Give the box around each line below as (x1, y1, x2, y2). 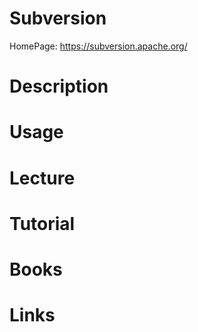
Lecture (9, 167, 76, 189)
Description (9, 75, 109, 98)
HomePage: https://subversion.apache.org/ (9, 40, 188, 52)
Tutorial (9, 212, 76, 235)
